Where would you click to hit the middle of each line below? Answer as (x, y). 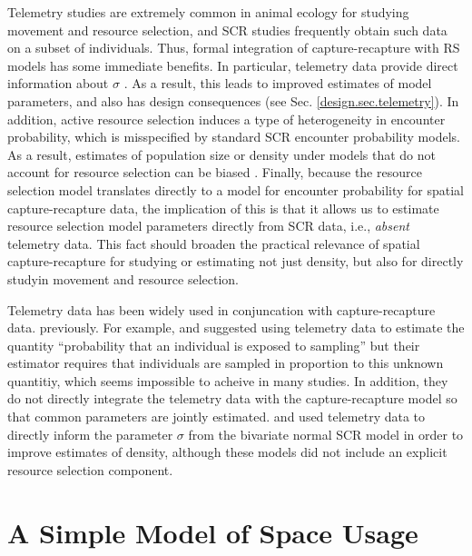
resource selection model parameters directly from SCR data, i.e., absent (208, 226)
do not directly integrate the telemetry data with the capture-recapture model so (232, 398)
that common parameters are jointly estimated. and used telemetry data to (216, 417)
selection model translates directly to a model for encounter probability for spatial (236, 189)
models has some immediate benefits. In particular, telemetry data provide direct (233, 65)
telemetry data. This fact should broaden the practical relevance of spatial (214, 243)
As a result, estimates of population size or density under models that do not (221, 154)
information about (58, 83)
